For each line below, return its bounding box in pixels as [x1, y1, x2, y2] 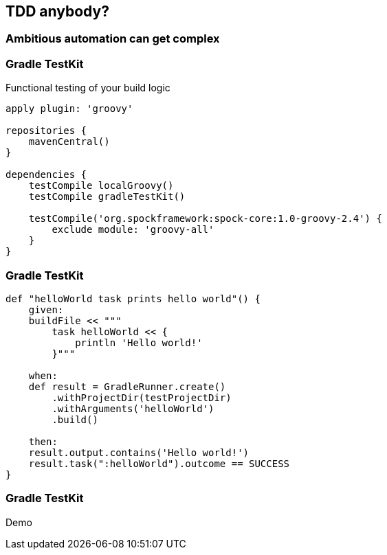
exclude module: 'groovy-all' [52, 224, 214, 236]
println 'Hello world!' [75, 337, 203, 348]
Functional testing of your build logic [5, 82, 170, 94]
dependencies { [5, 169, 87, 181]
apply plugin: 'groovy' [5, 103, 133, 115]
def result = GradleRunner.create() [28, 381, 226, 392]
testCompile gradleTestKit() [28, 191, 186, 203]
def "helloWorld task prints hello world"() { [5, 293, 261, 304]
